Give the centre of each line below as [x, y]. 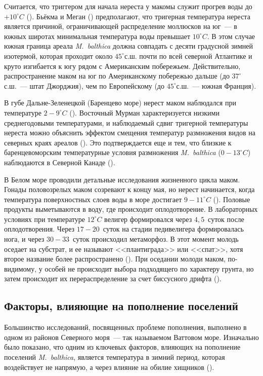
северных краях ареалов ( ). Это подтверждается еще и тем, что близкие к [118, 142]
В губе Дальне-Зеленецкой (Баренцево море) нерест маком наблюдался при [120, 103]
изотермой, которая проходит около [58, 55]
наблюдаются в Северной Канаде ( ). [60, 162]
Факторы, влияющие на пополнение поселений [121, 306]
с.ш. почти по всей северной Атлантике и [188, 55]
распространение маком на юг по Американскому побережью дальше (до [117, 76]
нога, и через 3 [27, 239]
